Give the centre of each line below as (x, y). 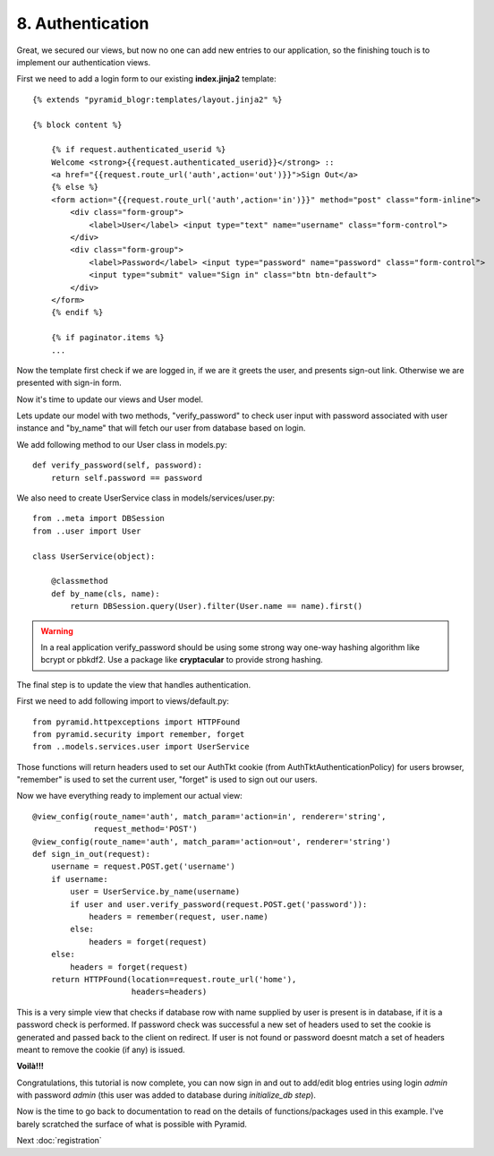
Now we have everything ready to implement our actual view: (130, 796)
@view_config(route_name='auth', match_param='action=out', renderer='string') (212, 841)
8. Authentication (83, 23)
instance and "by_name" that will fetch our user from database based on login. (161, 428)
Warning (57, 630)
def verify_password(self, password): (118, 465)
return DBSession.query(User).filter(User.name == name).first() (217, 606)
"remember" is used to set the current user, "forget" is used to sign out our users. (167, 780)
